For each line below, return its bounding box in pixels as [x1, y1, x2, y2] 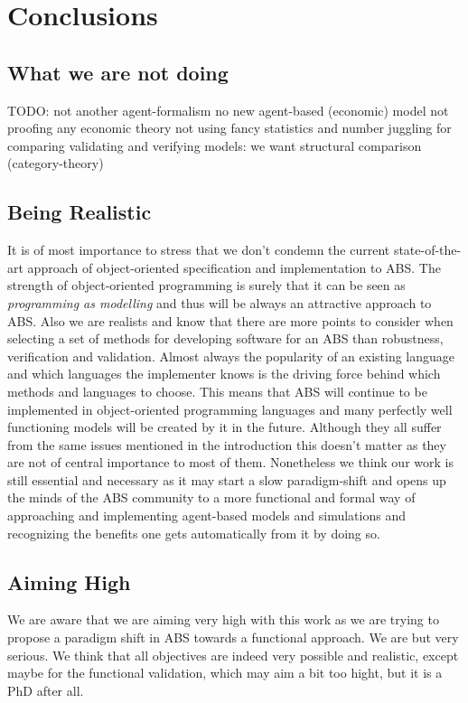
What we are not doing [7, 58, 229, 86]
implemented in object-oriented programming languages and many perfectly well [7, 399, 453, 418]
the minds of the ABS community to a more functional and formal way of [7, 488, 416, 507]
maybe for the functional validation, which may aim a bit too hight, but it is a [7, 663, 443, 682]
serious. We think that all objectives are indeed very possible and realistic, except [7, 645, 459, 664]
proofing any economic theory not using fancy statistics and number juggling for [7, 118, 452, 137]
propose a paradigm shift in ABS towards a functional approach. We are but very [7, 628, 459, 647]
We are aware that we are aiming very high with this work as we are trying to [7, 610, 439, 629]
